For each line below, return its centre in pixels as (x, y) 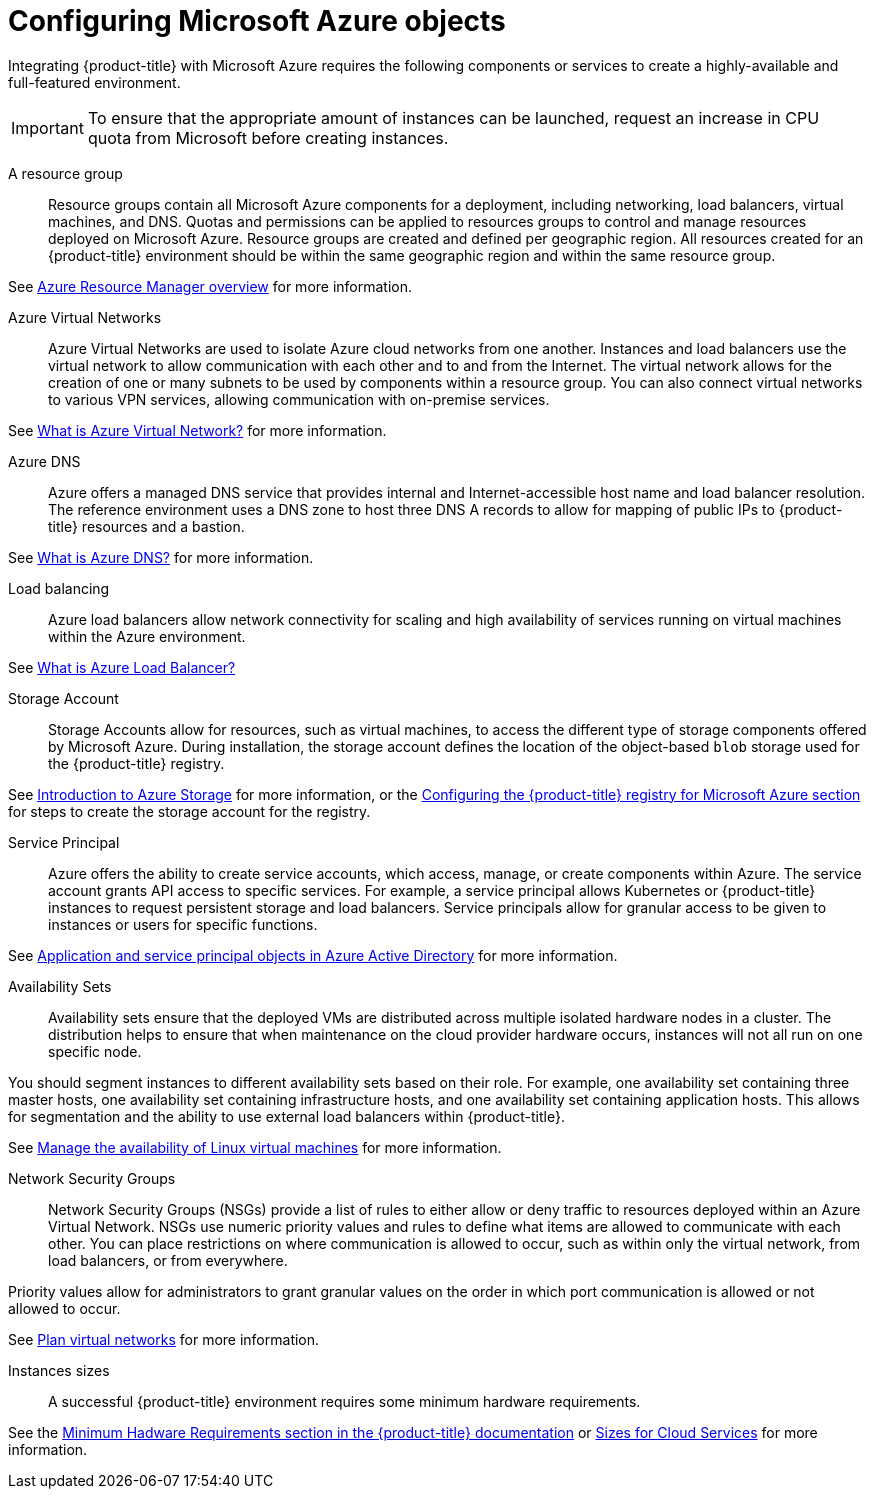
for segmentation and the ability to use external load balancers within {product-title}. (286, 1116)
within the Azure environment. (147, 636)
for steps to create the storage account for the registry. (189, 811)
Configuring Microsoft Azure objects (257, 21)
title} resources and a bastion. (146, 526)
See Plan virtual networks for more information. (164, 1339)
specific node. (95, 1051)
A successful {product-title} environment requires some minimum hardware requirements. (344, 1401)
